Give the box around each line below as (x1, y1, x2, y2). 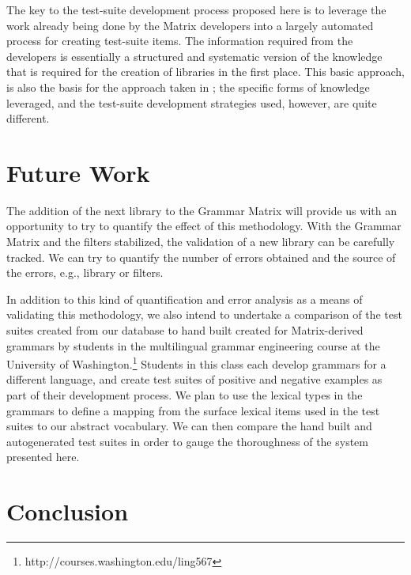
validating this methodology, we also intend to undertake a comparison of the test (6, 306, 402, 323)
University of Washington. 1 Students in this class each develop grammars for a (6, 354, 386, 372)
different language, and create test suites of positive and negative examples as (6, 371, 383, 388)
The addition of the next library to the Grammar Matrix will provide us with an (6, 202, 397, 218)
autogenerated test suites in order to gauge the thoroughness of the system (6, 433, 368, 449)
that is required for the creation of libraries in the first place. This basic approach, (6, 63, 405, 80)
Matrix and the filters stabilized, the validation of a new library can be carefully (6, 233, 395, 250)
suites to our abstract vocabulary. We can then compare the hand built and (6, 418, 372, 434)
